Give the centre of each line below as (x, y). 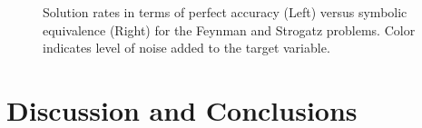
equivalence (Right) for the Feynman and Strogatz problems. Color (229, 30)
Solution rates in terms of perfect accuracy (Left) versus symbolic (225, 12)
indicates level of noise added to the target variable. (186, 48)
